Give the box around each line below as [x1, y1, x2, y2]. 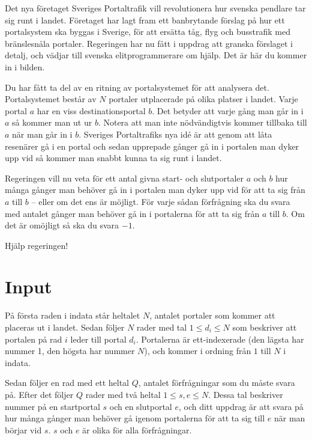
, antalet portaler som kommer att [149, 309, 275, 322]
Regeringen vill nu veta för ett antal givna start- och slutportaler [5, 171, 244, 184]
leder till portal [70, 332, 127, 345]
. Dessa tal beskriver [208, 388, 283, 400]
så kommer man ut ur [12, 116, 92, 129]
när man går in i [12, 127, 73, 140]
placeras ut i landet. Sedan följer [5, 321, 125, 333]
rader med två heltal [85, 388, 161, 400]
